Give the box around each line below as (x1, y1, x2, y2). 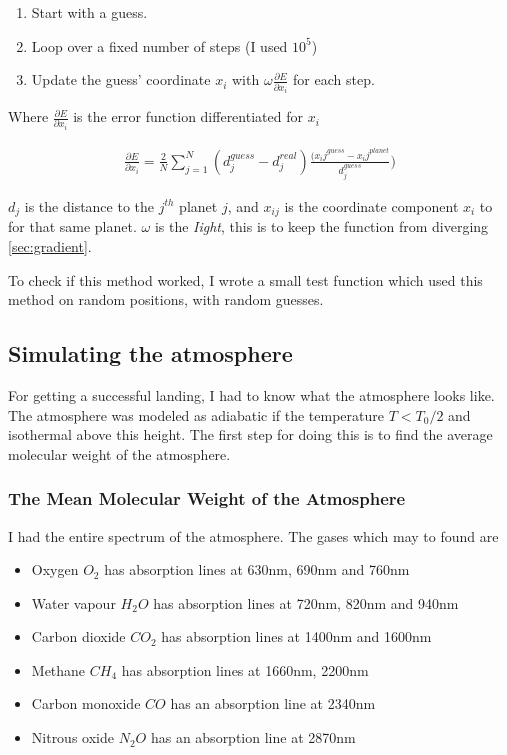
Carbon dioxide (31, 626, 126, 647)
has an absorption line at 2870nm (150, 727, 356, 748)
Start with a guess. (31, 2, 148, 22)
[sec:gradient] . (8, 235, 92, 256)
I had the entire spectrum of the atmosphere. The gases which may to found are (8, 525, 499, 546)
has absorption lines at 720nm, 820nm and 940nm (153, 592, 459, 613)
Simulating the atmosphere (8, 338, 293, 369)
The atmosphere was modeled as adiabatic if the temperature (8, 404, 384, 425)
